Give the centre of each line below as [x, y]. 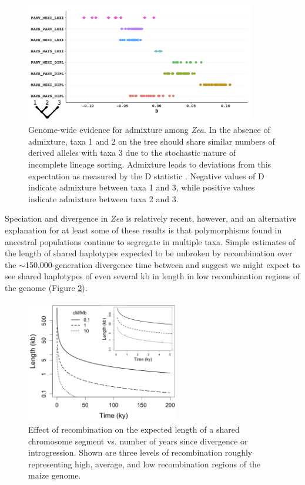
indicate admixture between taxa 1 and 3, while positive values [142, 187]
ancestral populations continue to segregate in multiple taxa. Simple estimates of [150, 241]
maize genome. [55, 475]
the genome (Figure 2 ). [46, 287]
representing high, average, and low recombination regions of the [145, 464]
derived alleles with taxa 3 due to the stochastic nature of [132, 153]
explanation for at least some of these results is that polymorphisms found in [143, 230]
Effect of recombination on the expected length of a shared [134, 429]
